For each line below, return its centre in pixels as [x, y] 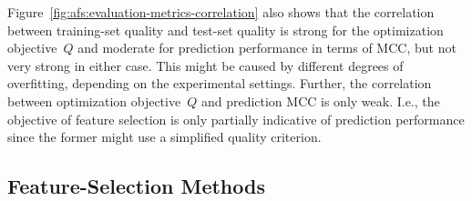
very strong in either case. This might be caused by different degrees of [205, 65]
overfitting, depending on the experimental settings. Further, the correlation [220, 83]
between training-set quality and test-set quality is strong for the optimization [226, 30]
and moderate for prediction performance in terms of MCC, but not [267, 48]
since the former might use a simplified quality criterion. [164, 137]
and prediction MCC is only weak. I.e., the [320, 100]
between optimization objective [94, 100]
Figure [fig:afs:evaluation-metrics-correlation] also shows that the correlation [221, 12]
